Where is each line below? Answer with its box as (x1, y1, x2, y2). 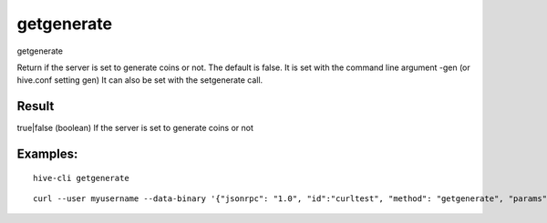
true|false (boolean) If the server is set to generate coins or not (16, 123, 254, 134)
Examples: (16, 147, 78, 162)
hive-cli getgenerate (33, 173, 129, 183)
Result (16, 98, 55, 114)
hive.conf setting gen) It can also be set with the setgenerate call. (16, 75, 263, 86)
